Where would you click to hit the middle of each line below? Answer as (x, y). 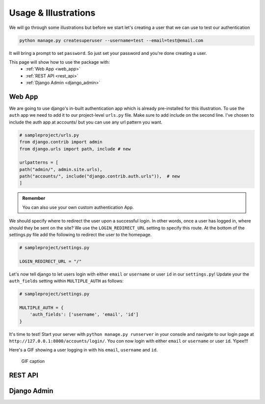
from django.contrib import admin (61, 142)
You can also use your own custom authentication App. (78, 207)
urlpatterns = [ (39, 163)
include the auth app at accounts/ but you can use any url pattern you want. (86, 122)
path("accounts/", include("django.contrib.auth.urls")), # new (100, 176)
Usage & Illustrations (52, 13)
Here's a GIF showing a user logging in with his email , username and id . (83, 350)
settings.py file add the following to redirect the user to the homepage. (80, 235)
